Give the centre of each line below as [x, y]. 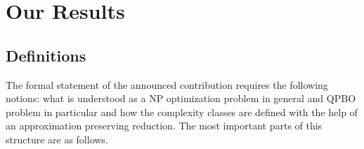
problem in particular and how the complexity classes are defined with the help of [182, 112]
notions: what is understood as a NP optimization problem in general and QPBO [181, 98]
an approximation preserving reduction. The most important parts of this [164, 126]
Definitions [46, 55]
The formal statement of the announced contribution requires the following [167, 84]
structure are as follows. [57, 139]
